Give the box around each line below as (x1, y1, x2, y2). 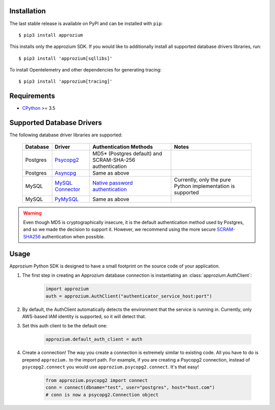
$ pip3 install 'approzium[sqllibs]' (18, 55, 113, 61)
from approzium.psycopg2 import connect (45, 378, 148, 383)
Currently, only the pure (174, 176, 231, 183)
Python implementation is (174, 182, 235, 189)
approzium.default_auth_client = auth (45, 336, 143, 342)
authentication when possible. (41, 233, 105, 239)
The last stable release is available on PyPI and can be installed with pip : (9, 20, 163, 27)
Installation (9, 7, 46, 15)
